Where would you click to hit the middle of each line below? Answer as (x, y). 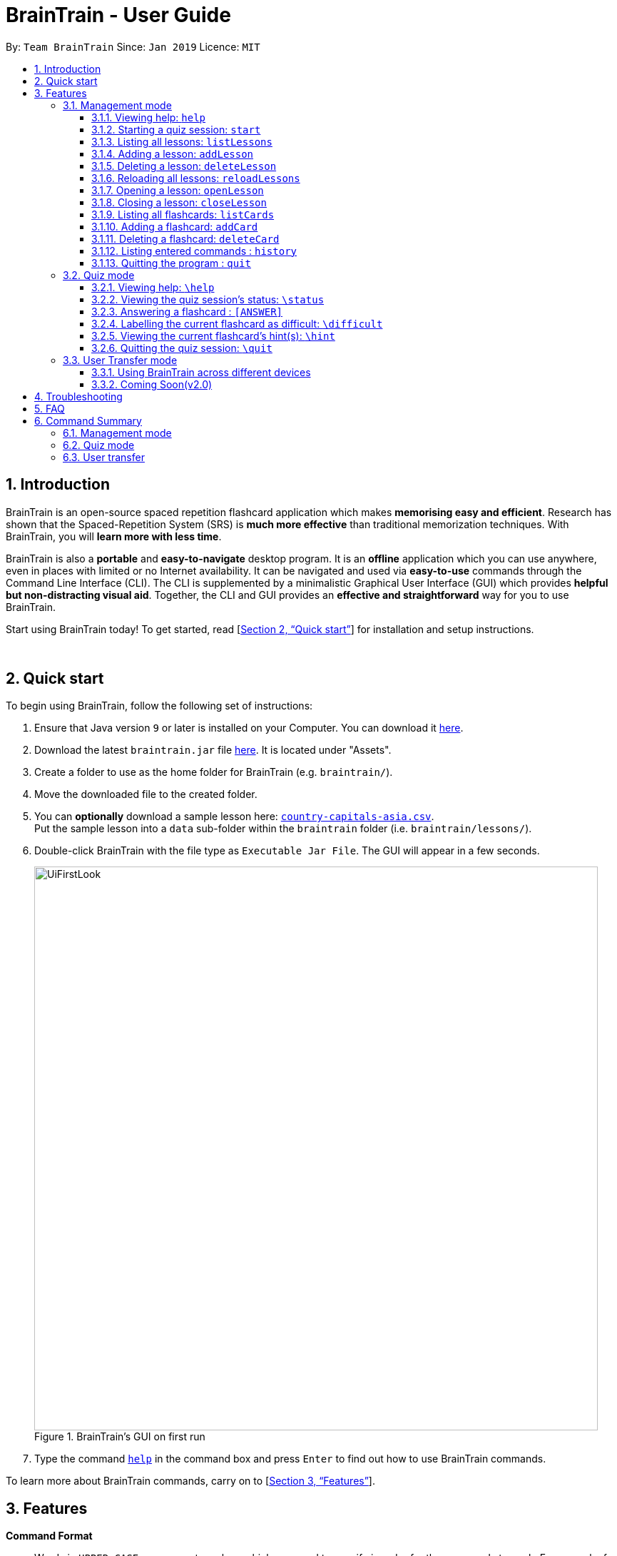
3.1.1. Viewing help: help (149, 117)
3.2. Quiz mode (99, 275)
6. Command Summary (88, 420)
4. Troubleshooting (78, 396)
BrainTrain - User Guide (118, 15)
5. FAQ (50, 408)
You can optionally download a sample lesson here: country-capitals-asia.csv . (234, 817)
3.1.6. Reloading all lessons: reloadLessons (196, 178)
